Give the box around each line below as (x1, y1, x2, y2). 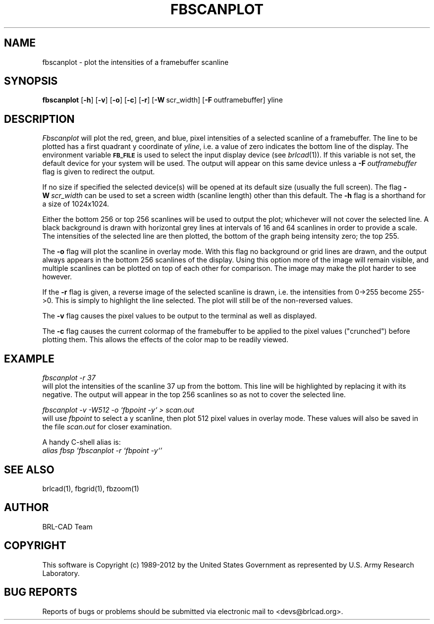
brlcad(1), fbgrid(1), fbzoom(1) (42, 484, 139, 493)
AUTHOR (4, 501, 49, 514)
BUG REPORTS (4, 586, 77, 599)
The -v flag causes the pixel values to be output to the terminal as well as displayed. (42, 312, 317, 320)
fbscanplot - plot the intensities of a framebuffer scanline (42, 57, 229, 66)
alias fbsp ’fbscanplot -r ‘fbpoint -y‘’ (42, 446, 163, 455)
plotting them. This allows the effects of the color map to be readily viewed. (42, 335, 288, 344)
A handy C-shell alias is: (42, 438, 121, 447)
